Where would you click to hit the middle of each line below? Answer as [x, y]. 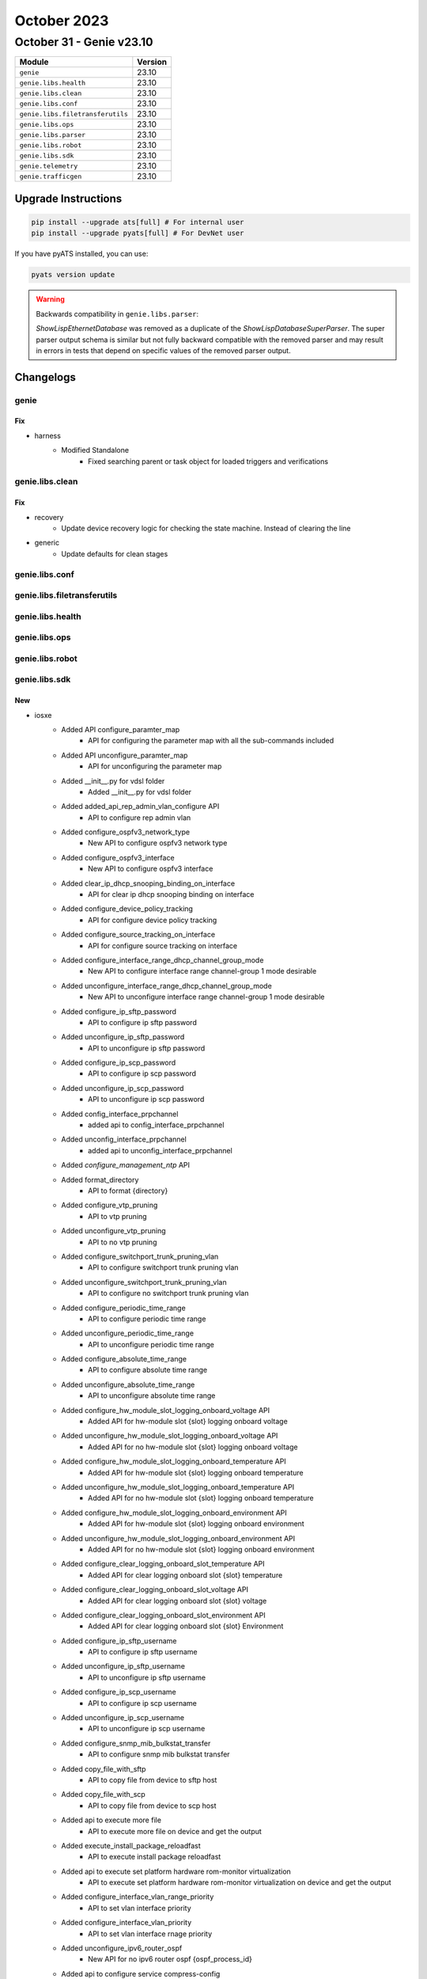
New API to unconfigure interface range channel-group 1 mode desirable [206, 997]
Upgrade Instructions [68, 198]
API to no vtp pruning [123, 1242]
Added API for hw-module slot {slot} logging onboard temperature [196, 1472]
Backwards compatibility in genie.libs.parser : [117, 313]
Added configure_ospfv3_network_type [125, 832]
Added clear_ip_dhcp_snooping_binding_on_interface [148, 883]
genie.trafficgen [51, 176]
